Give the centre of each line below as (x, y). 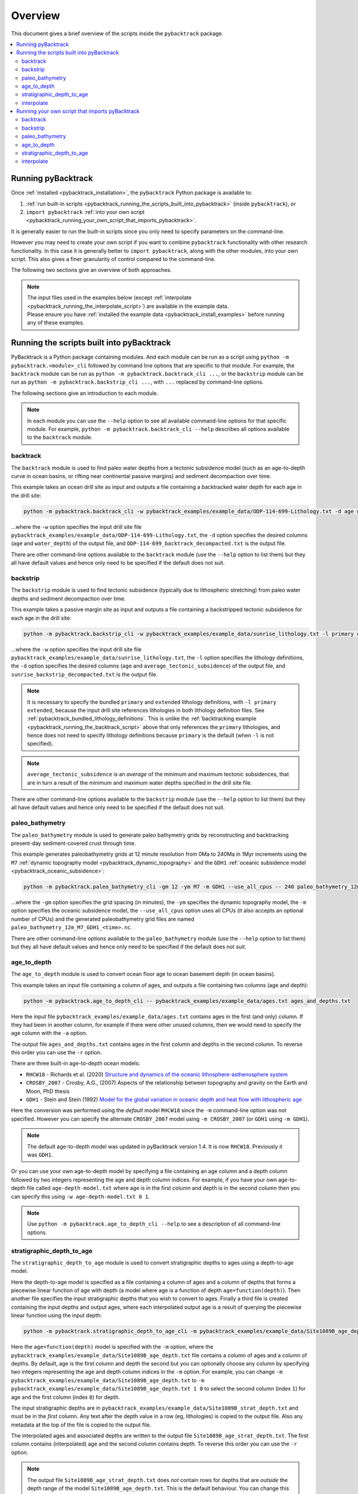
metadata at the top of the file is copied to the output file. (81, 1425)
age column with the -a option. (49, 1033)
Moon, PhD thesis (48, 1091)
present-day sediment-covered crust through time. (74, 843)
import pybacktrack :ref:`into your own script (85, 212)
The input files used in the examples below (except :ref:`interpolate (109, 298)
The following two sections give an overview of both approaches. (92, 270)
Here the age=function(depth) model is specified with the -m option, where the (112, 1347)
